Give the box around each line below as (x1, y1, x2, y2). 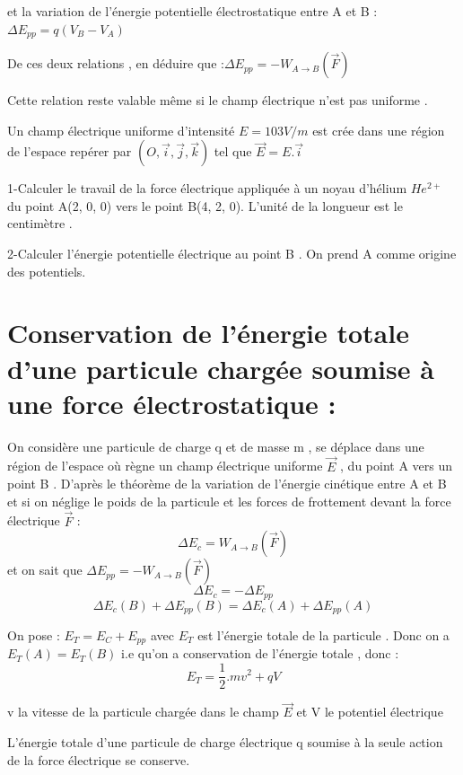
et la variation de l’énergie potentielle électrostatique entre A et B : (7, 2, 378, 20)
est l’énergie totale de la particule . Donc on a (197, 626, 450, 645)
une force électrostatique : (7, 384, 336, 421)
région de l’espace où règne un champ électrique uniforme (7, 456, 323, 475)
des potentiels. (7, 261, 86, 280)
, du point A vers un (340, 456, 453, 475)
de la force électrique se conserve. (7, 750, 190, 769)
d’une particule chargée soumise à (7, 349, 434, 386)
